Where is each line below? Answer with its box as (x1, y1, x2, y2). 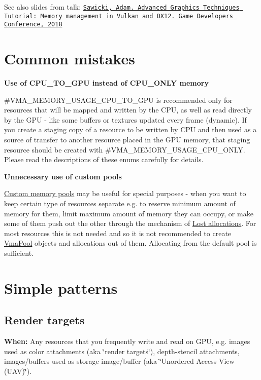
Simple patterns (4, 277, 118, 298)
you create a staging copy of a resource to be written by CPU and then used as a (4, 124, 257, 135)
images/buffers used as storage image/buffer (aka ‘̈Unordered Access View (4, 356, 235, 366)
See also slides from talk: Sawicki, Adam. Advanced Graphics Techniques (4, 2, 240, 12)
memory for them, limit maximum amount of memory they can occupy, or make (4, 208, 253, 218)
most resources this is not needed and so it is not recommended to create (4, 227, 232, 238)
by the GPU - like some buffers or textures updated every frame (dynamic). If (4, 114, 247, 125)
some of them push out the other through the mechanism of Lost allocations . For (4, 218, 256, 229)
